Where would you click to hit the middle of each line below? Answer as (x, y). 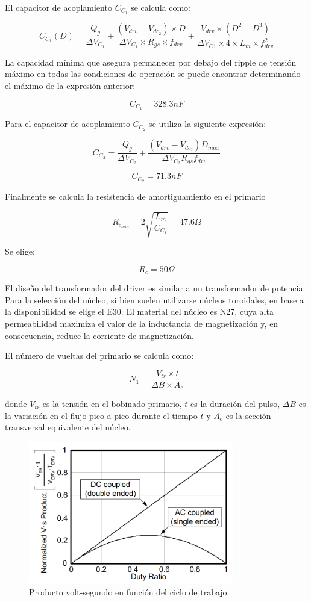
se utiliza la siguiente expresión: (208, 124)
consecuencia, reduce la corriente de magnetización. (99, 335)
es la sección (248, 415)
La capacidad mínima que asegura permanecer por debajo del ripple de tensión (151, 62)
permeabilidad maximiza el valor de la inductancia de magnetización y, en (142, 323)
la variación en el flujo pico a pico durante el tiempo (101, 415)
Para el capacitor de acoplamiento (68, 124)
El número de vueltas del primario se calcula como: (99, 355)
